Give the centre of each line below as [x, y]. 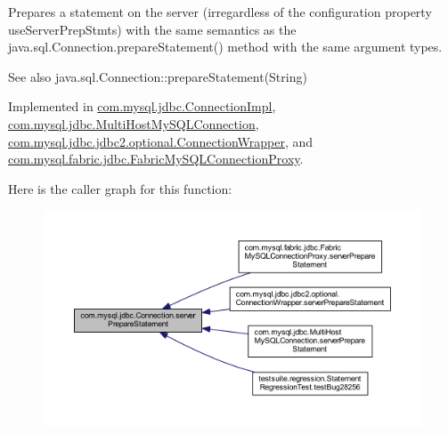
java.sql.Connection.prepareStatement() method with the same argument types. [225, 47]
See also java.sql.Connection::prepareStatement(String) [158, 76]
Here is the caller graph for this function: [120, 188]
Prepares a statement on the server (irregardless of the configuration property [220, 12]
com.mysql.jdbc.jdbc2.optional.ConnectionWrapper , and [161, 141]
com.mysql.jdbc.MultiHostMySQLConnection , [134, 123]
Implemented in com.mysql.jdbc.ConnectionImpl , [142, 106]
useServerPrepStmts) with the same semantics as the [152, 29]
